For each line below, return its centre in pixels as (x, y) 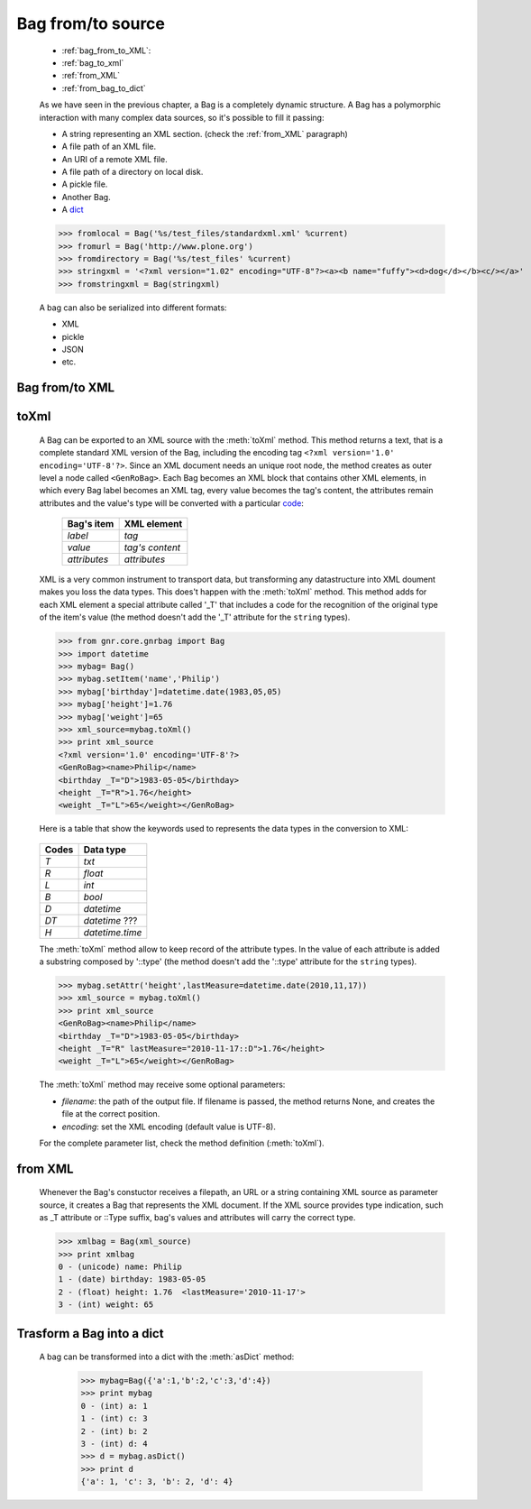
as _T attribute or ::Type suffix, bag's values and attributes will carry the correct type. (197, 1218)
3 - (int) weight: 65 (106, 1305)
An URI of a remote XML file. (114, 159)
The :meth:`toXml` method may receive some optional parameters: (162, 1085)
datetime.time (113, 932)
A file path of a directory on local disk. (133, 172)
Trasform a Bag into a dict (90, 1334)
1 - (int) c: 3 (114, 1419)
